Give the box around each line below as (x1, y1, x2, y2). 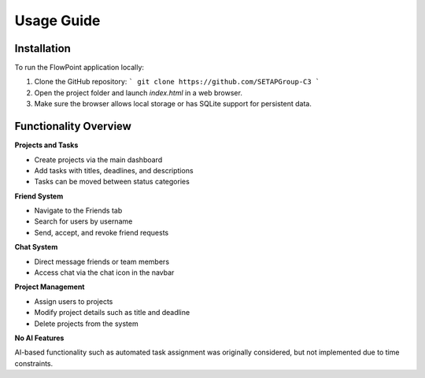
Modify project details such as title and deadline (34, 308, 190, 317)
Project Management (14, 282, 85, 291)
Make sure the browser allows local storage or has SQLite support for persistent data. (34, 99, 312, 109)
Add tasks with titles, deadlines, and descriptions (34, 165, 194, 175)
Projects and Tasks (14, 140, 79, 150)
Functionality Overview (14, 120, 131, 133)
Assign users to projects (34, 296, 113, 306)
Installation (14, 42, 71, 55)
